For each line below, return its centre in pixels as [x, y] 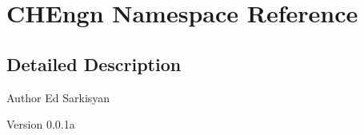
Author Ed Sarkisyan [58, 97]
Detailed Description [94, 64]
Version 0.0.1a [41, 124]
